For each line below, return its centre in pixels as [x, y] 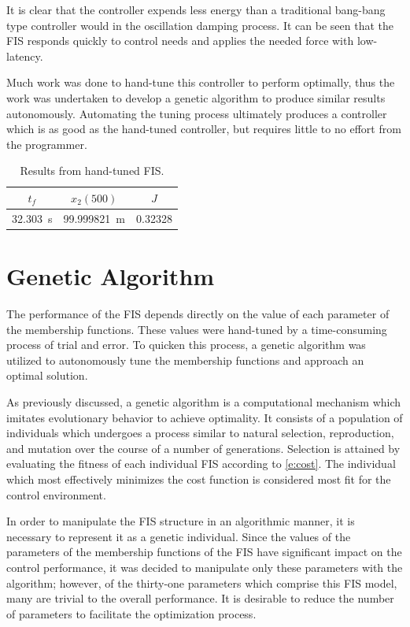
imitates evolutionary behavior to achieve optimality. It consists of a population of [205, 417]
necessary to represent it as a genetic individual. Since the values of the [179, 536]
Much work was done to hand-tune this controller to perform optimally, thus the [201, 82]
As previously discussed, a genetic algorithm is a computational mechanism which [204, 401]
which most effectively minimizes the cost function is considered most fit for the [199, 479]
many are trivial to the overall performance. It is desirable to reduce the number [200, 598]
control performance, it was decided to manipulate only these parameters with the [205, 567]
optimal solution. [47, 375]
